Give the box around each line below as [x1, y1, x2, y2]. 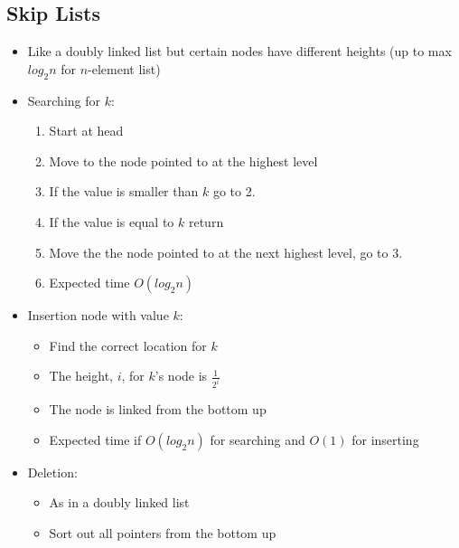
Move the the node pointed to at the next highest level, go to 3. [49, 242, 403, 261]
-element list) [88, 59, 161, 78]
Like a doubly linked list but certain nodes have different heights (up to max [27, 42, 452, 61]
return [188, 212, 224, 231]
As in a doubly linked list [49, 493, 190, 512]
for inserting [351, 430, 419, 449]
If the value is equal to [49, 212, 174, 231]
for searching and [210, 430, 305, 449]
